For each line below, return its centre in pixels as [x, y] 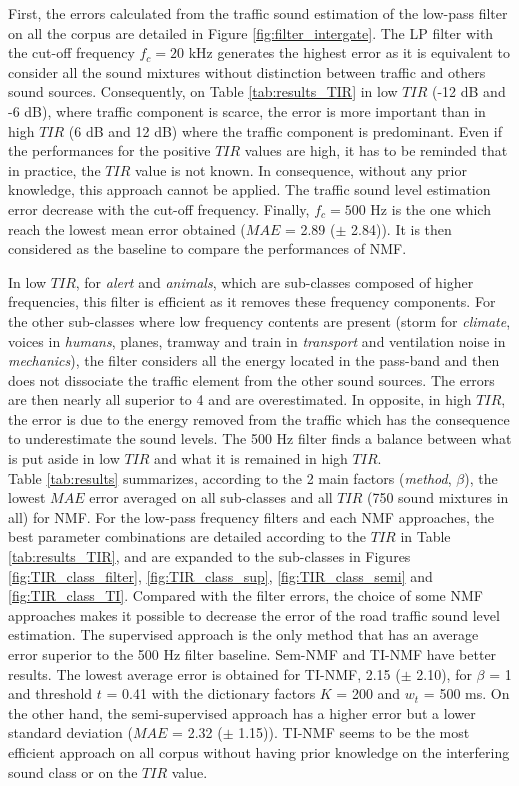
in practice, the [54, 169]
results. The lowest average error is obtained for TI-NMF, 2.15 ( [204, 673]
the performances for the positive [109, 150]
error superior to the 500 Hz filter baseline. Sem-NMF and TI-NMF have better [252, 654]
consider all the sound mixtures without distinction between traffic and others [247, 71]
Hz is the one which [430, 208]
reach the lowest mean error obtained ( [127, 228]
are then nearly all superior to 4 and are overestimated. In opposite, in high [240, 399]
